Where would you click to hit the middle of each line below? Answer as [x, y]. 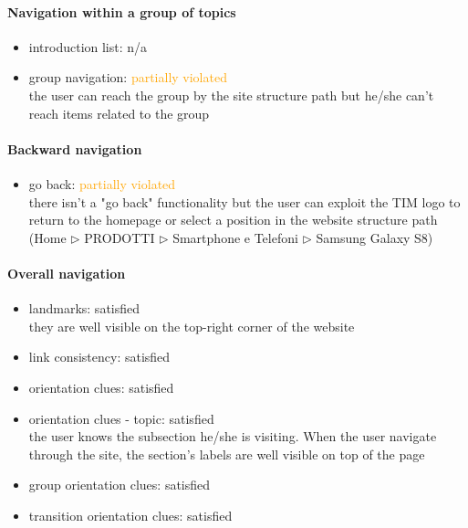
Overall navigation [67, 273]
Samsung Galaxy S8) [374, 237]
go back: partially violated [102, 183]
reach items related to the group [119, 113]
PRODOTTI [120, 237]
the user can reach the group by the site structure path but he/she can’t [231, 95]
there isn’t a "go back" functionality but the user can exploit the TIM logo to [244, 201]
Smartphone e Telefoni [235, 237]
